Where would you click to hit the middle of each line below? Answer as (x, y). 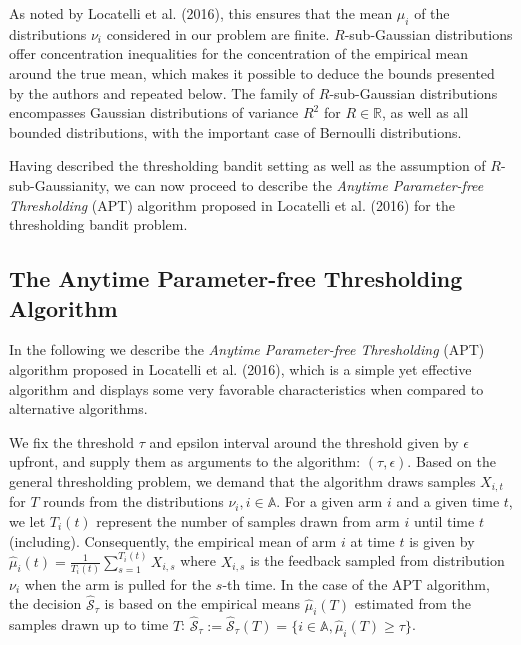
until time (444, 520)
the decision (45, 603)
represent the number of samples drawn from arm (248, 520)
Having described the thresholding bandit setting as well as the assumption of (247, 165)
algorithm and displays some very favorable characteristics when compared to (246, 388)
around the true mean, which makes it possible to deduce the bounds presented (252, 72)
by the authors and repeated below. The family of (162, 92)
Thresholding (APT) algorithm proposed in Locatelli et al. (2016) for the (232, 204)
